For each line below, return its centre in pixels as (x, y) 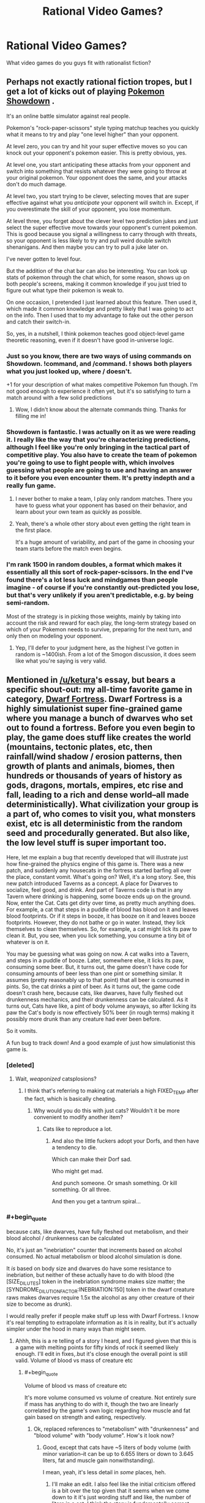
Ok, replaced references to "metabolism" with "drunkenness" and (116, 1429)
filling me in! (31, 416)
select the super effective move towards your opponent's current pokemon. (102, 227)
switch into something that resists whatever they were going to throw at (96, 171)
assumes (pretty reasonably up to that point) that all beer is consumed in (98, 980)
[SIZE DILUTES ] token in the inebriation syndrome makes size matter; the (96, 1282)
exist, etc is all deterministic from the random (95, 824)
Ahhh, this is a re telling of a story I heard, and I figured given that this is (106, 1341)
